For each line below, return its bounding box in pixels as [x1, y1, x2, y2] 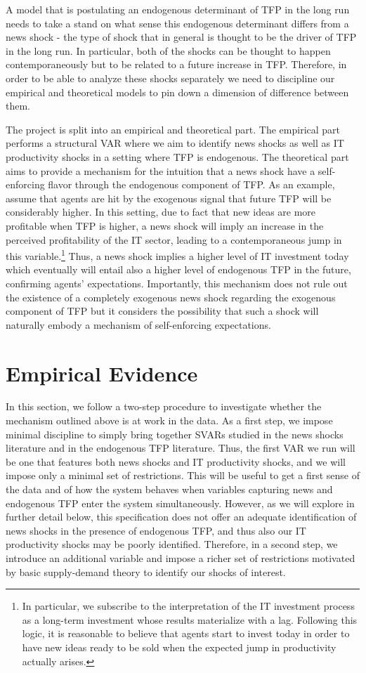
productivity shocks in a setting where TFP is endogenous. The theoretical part [6, 149, 349, 164]
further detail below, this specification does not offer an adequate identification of [6, 509, 357, 524]
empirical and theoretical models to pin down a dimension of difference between [6, 84, 349, 99]
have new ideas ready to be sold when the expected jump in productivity [22, 639, 336, 654]
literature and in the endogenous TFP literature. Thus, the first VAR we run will [6, 440, 355, 455]
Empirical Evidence [6, 358, 198, 387]
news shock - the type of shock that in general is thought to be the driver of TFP [6, 30, 357, 44]
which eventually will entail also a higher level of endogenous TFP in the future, [6, 262, 351, 277]
